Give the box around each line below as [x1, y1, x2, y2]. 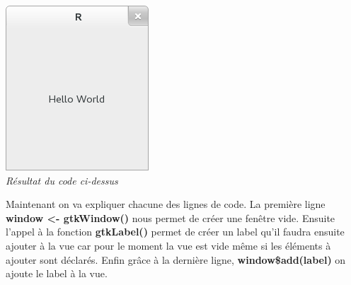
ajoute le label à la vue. [6, 266, 108, 281]
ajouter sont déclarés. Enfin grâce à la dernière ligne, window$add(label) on [6, 252, 346, 267]
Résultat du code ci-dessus [6, 173, 118, 187]
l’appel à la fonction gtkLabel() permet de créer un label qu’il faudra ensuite [6, 224, 345, 239]
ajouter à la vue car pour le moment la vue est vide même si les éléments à [6, 238, 331, 252]
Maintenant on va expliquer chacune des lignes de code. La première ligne [6, 197, 326, 211]
